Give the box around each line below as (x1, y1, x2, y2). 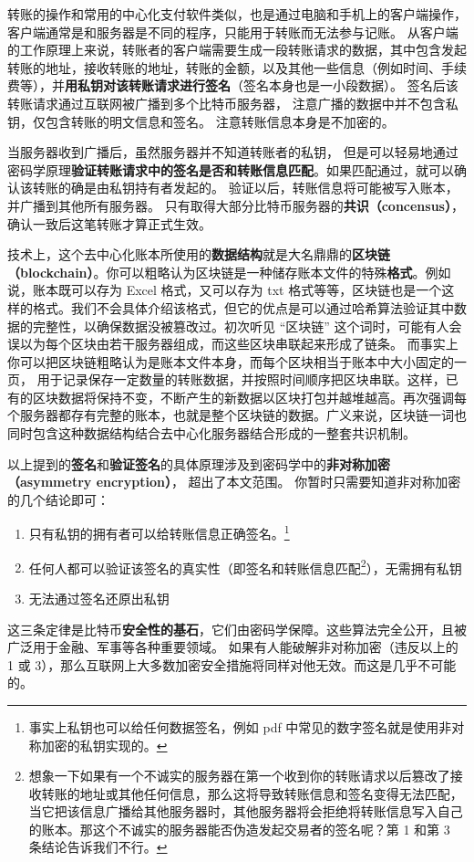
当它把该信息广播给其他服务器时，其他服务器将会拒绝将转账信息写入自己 (28, 802, 463, 821)
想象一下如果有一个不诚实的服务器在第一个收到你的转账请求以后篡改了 (28, 766, 450, 785)
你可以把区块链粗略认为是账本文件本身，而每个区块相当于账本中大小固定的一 (7, 352, 467, 371)
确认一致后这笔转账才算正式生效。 (7, 214, 211, 233)
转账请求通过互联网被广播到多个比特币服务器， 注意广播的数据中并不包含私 (7, 93, 459, 112)
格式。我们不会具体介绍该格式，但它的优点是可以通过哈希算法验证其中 (32, 298, 454, 317)
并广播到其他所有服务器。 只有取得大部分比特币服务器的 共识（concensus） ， (7, 195, 464, 215)
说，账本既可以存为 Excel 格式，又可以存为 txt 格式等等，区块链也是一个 (7, 280, 442, 300)
